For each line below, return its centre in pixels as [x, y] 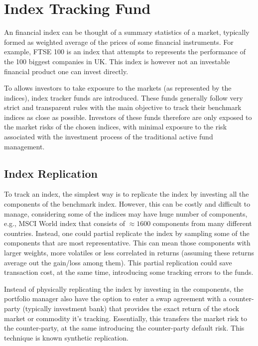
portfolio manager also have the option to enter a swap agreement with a [115, 298]
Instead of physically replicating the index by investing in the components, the [124, 288]
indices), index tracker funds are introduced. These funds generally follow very [124, 97]
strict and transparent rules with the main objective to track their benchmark [123, 107]
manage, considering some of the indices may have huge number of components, [126, 213]
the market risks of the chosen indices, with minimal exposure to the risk [116, 127]
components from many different [202, 223]
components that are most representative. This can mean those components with [127, 243]
